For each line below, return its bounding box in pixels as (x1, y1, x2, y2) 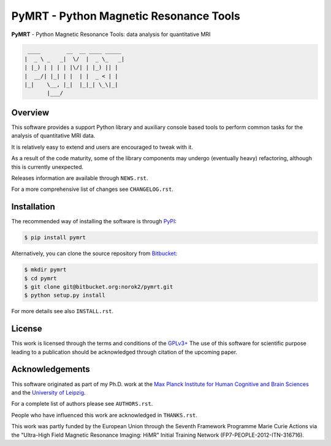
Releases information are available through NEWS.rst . (11, 174, 148, 182)
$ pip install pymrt (24, 234, 86, 241)
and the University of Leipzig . (11, 388, 86, 396)
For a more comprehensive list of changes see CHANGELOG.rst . (11, 185, 174, 193)
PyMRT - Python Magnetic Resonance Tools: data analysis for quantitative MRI (11, 31, 211, 38)
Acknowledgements (11, 364, 90, 374)
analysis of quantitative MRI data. (11, 132, 96, 139)
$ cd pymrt (24, 275, 57, 281)
